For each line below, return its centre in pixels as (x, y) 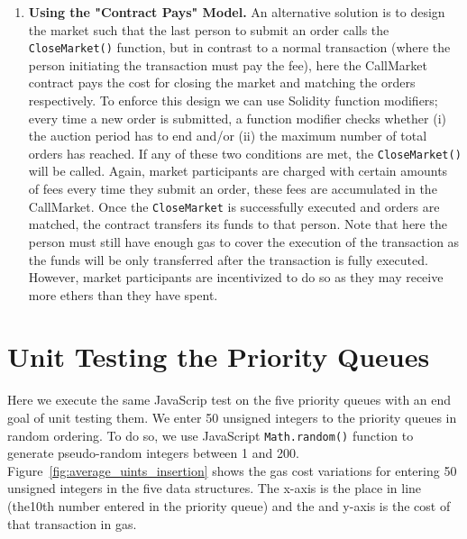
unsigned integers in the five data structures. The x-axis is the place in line (215, 488)
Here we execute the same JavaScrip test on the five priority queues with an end (229, 400)
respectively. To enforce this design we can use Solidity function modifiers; (233, 100)
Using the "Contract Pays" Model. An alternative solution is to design (237, 12)
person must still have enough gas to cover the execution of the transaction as (244, 241)
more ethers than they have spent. (123, 294)
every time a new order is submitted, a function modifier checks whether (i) (237, 118)
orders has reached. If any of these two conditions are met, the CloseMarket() (245, 153)
